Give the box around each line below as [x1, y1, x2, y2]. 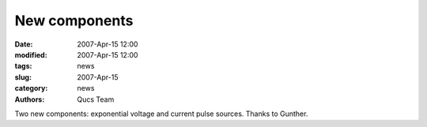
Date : [14, 39, 33, 49]
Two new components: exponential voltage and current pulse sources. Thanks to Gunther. [14, 109, 308, 118]
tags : [14, 62, 32, 71]
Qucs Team [77, 95, 115, 104]
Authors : [14, 95, 45, 104]
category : [14, 84, 48, 93]
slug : [14, 72, 32, 82]
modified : [14, 50, 47, 59]
